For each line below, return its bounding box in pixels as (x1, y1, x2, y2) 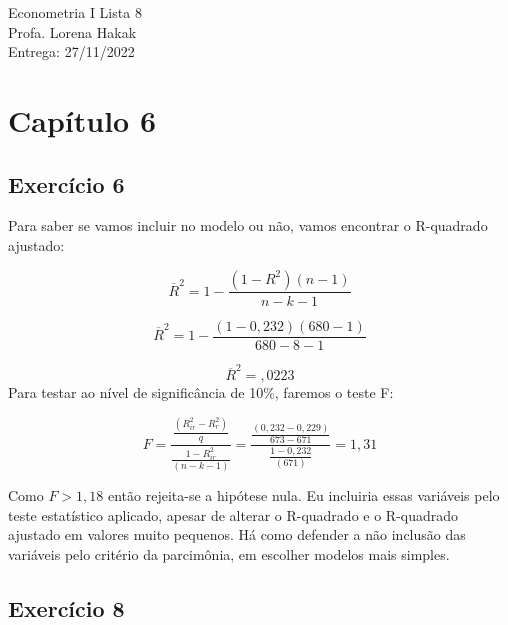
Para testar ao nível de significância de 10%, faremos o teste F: (8, 382, 394, 403)
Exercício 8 (8, 592, 125, 623)
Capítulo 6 (8, 99, 157, 140)
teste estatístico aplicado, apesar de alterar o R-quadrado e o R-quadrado (8, 504, 459, 525)
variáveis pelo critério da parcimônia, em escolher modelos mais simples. (8, 543, 450, 564)
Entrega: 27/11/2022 (8, 41, 135, 62)
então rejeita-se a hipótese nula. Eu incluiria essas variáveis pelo (108, 485, 500, 506)
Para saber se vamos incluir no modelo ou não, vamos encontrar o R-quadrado (8, 215, 488, 236)
